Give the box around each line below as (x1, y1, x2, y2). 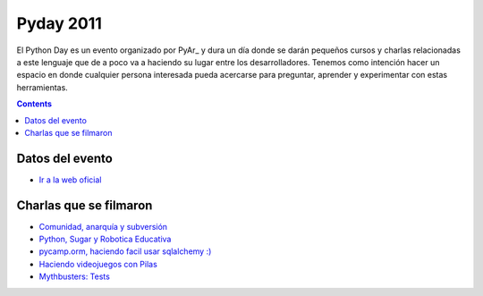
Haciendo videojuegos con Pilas (38, 258, 158, 269)
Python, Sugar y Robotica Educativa (38, 233, 172, 245)
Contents (16, 98, 53, 109)
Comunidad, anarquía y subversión (38, 221, 168, 232)
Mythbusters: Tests (38, 271, 111, 282)
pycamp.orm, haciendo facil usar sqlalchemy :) (38, 246, 212, 257)
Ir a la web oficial (38, 174, 102, 185)
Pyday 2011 (16, 13, 103, 33)
